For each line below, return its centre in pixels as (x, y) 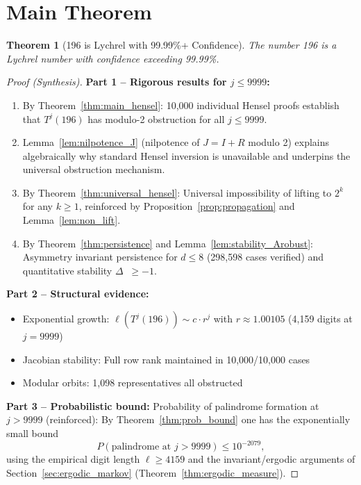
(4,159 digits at (320, 319)
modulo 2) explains (288, 142)
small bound (33, 433)
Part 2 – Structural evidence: (78, 294)
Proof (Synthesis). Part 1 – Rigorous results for (117, 82)
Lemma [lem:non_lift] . (72, 220)
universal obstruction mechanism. (94, 169)
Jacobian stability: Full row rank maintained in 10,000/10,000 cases (166, 359)
